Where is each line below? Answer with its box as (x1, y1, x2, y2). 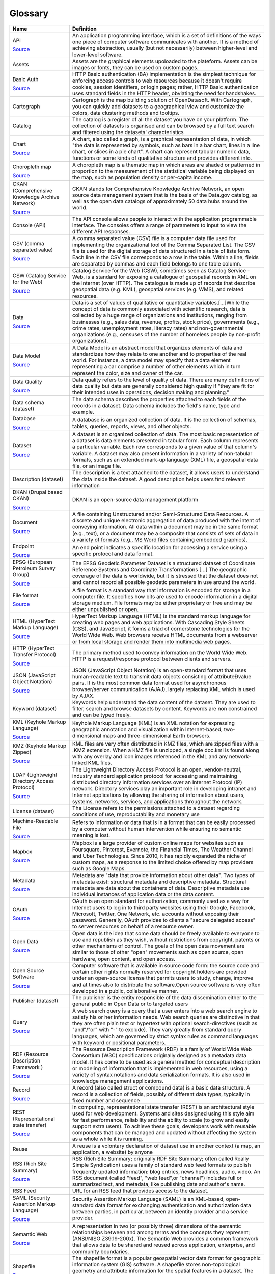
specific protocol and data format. (72, 550, 154, 558)
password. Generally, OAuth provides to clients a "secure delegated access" (72, 916, 256, 923)
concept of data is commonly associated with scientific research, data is (72, 305, 246, 312)
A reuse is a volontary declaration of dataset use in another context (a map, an (72, 1142, 261, 1149)
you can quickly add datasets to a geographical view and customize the (72, 102, 244, 110)
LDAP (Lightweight (12, 771, 58, 778)
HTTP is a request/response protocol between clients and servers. (72, 655, 232, 662)
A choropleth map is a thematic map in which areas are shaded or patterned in (72, 161, 261, 168)
